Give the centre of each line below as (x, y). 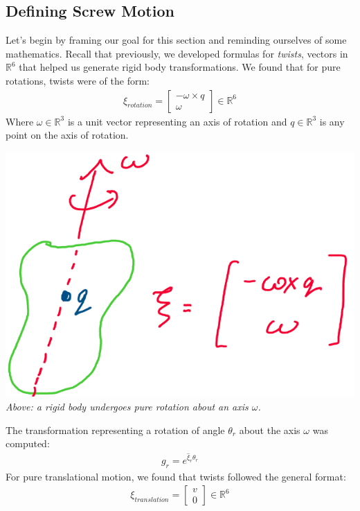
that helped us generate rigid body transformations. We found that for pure (180, 67)
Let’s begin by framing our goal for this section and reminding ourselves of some (176, 40)
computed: (28, 443)
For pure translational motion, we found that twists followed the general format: (176, 476)
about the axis (270, 430)
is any (332, 121)
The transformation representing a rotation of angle (115, 430)
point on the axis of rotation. (67, 135)
